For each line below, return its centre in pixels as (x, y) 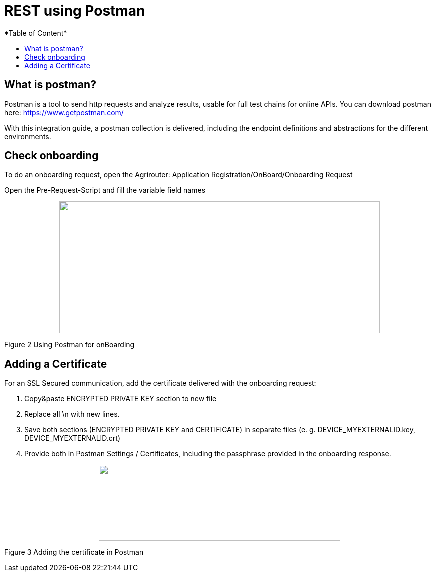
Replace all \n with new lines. (72, 414)
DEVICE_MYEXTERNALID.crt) (72, 438)
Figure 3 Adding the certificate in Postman (74, 552)
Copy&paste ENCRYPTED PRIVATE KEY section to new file (120, 399)
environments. (28, 136)
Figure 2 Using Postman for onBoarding (69, 345)
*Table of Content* (36, 33)
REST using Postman (75, 11)
